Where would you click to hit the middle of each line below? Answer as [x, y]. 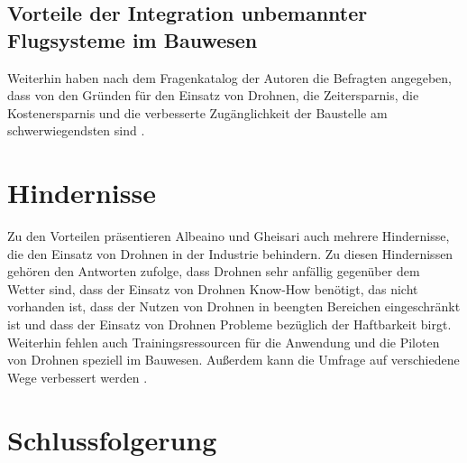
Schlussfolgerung [112, 439]
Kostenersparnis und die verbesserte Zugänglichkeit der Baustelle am [197, 112]
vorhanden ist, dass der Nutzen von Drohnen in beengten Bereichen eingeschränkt [234, 306]
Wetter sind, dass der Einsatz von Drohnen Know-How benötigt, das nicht [213, 288]
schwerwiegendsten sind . [76, 130]
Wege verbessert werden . [78, 377]
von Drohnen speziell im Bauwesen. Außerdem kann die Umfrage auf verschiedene [233, 360]
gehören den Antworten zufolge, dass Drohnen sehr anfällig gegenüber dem [214, 271]
